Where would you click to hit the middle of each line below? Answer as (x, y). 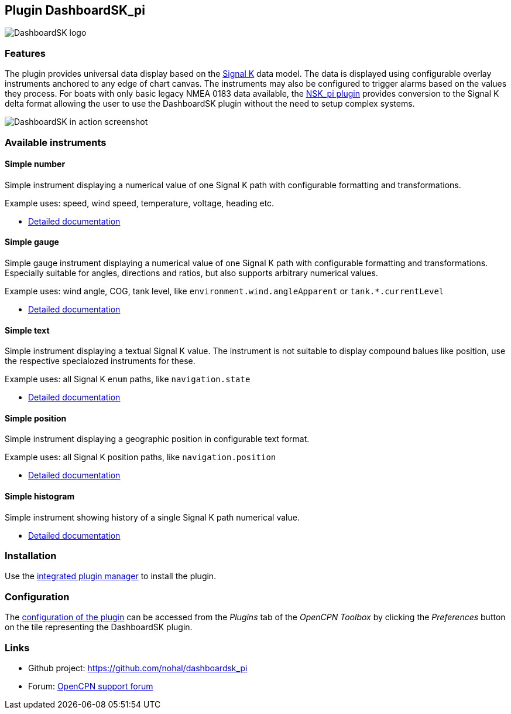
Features (25, 53)
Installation (31, 556)
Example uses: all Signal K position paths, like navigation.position (140, 457)
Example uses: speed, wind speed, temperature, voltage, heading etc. (140, 203)
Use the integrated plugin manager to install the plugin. (111, 576)
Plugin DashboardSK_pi (75, 10)
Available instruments (56, 142)
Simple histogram (40, 497)
